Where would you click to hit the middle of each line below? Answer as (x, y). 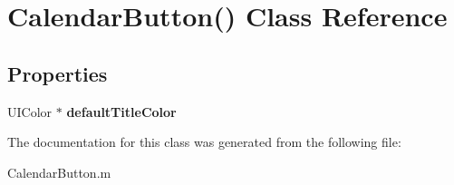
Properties (58, 73)
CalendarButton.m (59, 172)
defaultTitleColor (121, 111)
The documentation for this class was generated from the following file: (204, 142)
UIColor (30, 111)
